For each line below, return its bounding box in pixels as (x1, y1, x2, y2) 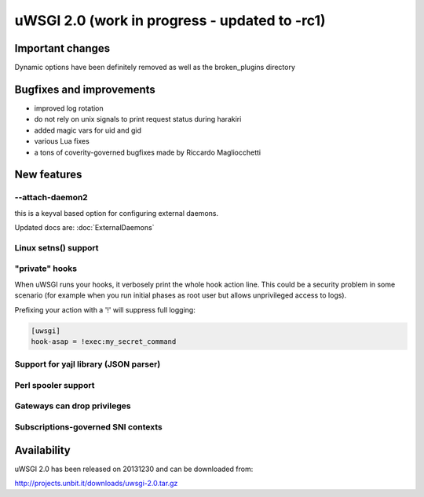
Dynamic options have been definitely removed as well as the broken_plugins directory (14, 63, 296, 72)
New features (14, 168, 82, 181)
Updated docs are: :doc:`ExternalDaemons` (14, 223, 155, 232)
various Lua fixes (34, 137, 90, 146)
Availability (14, 444, 71, 457)
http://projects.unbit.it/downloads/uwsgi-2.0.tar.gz (14, 479, 178, 488)
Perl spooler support (14, 379, 95, 390)
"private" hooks (14, 263, 78, 274)
